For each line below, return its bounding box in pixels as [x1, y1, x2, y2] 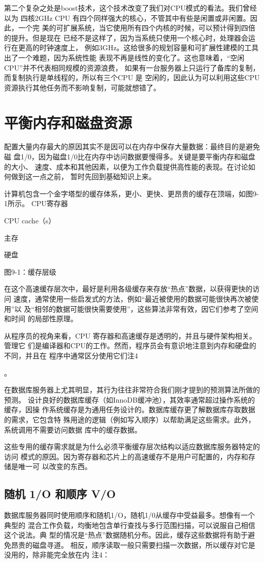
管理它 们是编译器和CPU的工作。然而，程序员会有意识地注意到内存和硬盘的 [4, 340, 256, 351]
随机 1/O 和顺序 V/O [4, 486, 116, 502]
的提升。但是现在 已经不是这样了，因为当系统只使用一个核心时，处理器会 [4, 32, 248, 43]
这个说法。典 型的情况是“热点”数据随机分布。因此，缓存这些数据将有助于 [4, 529, 248, 540]
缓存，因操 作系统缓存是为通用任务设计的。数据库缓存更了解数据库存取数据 [4, 404, 255, 415]
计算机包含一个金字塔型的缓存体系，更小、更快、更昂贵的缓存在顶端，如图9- [4, 188, 259, 198]
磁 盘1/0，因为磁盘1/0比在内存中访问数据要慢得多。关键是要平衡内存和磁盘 [4, 151, 255, 162]
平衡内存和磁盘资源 [4, 112, 133, 133]
